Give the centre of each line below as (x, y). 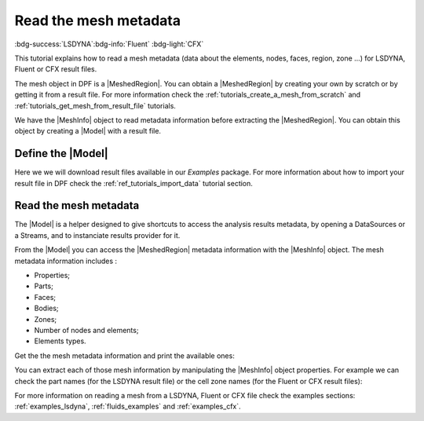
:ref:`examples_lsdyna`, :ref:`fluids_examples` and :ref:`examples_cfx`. (128, 406)
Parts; (44, 286)
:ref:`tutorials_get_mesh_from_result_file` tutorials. (95, 105)
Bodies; (46, 308)
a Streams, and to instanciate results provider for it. (97, 235)
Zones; (46, 319)
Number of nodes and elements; (86, 330)
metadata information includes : (66, 261)
